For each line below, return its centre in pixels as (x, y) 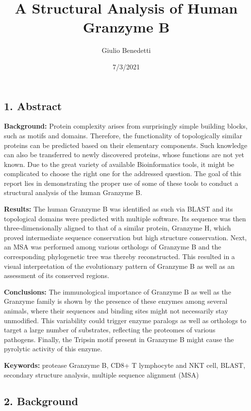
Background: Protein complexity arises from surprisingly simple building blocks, (126, 126)
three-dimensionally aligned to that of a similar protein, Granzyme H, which (117, 228)
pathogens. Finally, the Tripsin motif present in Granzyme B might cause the (119, 339)
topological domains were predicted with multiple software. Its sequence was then (125, 218)
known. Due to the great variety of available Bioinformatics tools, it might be (119, 164)
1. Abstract (33, 106)
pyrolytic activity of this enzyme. (53, 349)
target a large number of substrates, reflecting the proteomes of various (110, 330)
